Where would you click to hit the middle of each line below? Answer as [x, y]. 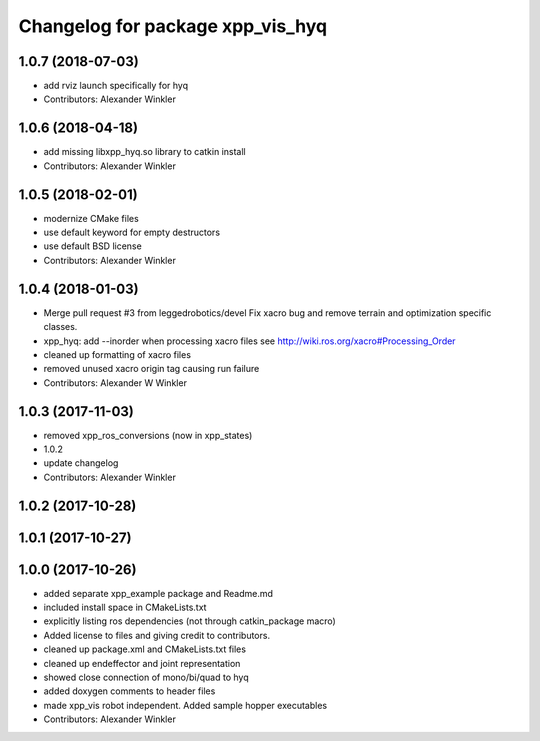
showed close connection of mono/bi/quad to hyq [146, 677]
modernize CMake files [91, 218]
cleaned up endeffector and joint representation [142, 663]
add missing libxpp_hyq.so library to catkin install [144, 152]
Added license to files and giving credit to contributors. [156, 635]
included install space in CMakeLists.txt [125, 607]
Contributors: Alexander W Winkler [115, 382]
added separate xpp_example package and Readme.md [158, 593]
